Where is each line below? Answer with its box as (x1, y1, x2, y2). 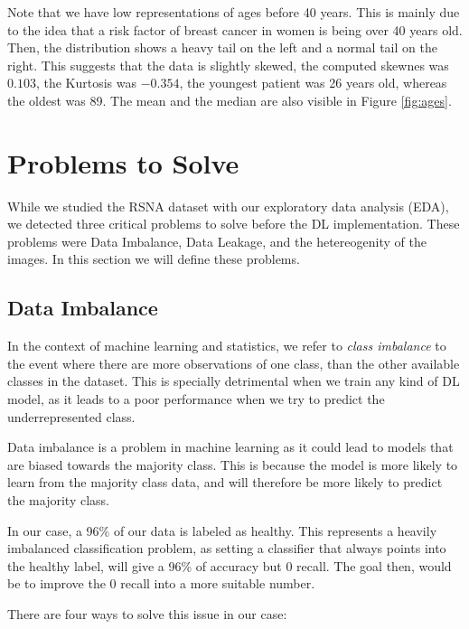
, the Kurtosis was (35, 73, 136, 92)
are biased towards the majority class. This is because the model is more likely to (7, 455, 458, 474)
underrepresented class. (7, 407, 136, 426)
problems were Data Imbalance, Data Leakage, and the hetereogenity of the (7, 231, 427, 250)
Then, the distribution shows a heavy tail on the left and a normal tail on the (7, 38, 437, 57)
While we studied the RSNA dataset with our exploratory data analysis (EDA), (7, 196, 449, 215)
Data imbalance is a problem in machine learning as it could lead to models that (7, 437, 454, 456)
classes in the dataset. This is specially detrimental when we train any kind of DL (7, 371, 460, 390)
